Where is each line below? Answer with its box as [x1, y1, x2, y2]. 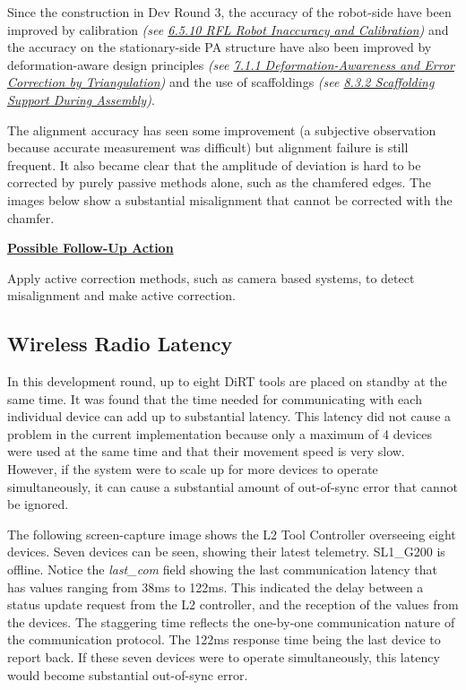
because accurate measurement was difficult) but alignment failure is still [7, 138, 409, 157]
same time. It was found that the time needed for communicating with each [7, 389, 422, 408]
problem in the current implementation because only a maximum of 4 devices [7, 424, 432, 443]
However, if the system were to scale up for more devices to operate [7, 460, 378, 479]
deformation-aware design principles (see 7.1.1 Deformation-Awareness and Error [7, 55, 454, 73]
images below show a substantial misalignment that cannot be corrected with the [7, 190, 453, 209]
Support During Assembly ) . [7, 90, 155, 108]
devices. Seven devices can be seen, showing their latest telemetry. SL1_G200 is [7, 542, 445, 561]
